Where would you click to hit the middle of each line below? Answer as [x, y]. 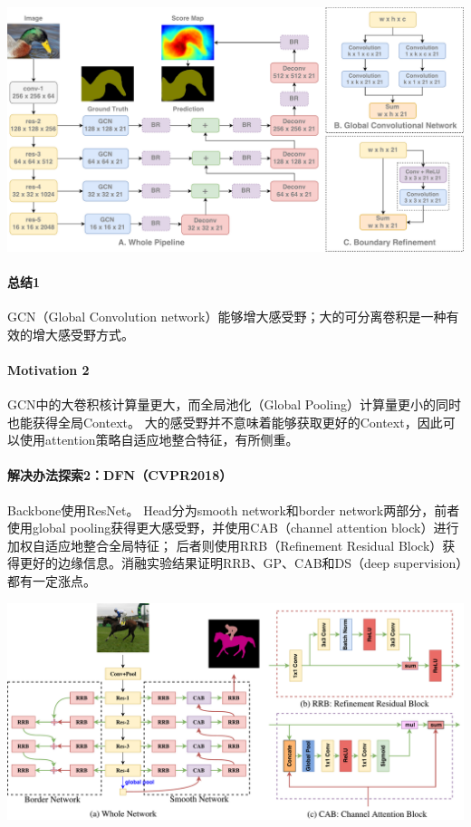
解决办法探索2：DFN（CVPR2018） [120, 475]
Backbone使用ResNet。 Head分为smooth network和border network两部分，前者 [234, 510]
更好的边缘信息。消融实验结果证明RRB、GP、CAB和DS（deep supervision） [241, 563]
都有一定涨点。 [52, 581]
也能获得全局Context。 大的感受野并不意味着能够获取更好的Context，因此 [225, 422]
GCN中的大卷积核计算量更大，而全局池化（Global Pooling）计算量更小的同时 [234, 404]
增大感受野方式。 [83, 334]
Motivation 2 [48, 369]
